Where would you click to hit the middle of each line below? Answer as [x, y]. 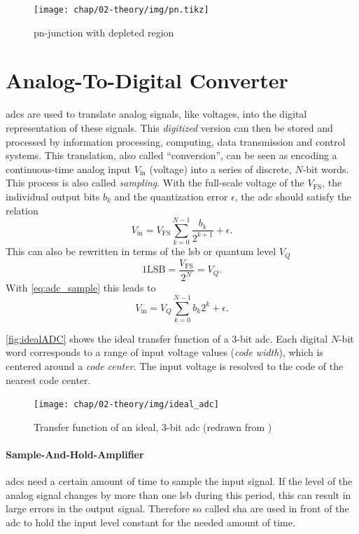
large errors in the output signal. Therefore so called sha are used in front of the [177, 508]
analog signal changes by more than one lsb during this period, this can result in [178, 494]
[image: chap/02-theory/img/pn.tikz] [121, 10]
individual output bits [53, 196]
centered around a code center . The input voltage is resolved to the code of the [175, 366]
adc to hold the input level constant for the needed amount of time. [150, 522]
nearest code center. [48, 379]
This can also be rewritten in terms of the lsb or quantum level [141, 251]
